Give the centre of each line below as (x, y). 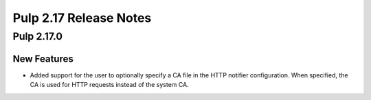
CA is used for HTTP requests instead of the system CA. (109, 85)
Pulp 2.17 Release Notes (82, 18)
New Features (43, 59)
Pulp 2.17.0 (38, 36)
